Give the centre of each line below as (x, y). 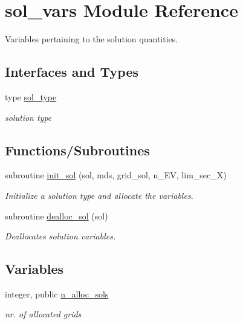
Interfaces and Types (72, 72)
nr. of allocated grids (43, 314)
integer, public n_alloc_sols (57, 293)
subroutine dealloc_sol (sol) (57, 215)
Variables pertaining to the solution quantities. (92, 39)
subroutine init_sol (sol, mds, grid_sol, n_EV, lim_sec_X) (116, 175)
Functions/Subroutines (77, 150)
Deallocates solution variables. (60, 236)
